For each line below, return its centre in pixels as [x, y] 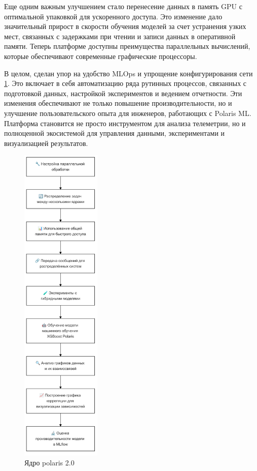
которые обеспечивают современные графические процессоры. [101, 56]
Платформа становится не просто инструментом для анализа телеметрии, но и [125, 123]
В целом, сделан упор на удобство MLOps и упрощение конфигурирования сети [128, 73]
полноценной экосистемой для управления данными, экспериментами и [115, 133]
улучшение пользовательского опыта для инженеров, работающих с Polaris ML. [128, 113]
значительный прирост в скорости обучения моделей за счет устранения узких [125, 26]
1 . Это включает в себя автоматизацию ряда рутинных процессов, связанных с [125, 83]
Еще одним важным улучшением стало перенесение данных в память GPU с [123, 6]
